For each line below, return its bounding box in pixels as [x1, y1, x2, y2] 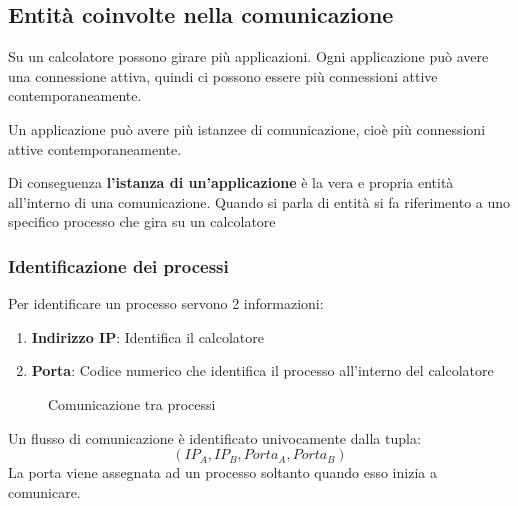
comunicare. [8, 481, 81, 502]
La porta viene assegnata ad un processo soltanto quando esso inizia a [8, 462, 437, 483]
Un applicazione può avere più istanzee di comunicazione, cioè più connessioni [8, 118, 486, 139]
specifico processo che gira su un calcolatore [8, 211, 276, 232]
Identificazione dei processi [8, 253, 229, 278]
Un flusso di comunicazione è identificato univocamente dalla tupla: [8, 427, 421, 448]
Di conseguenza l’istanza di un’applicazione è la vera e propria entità [8, 172, 454, 193]
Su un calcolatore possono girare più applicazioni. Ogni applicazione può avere [8, 46, 489, 67]
